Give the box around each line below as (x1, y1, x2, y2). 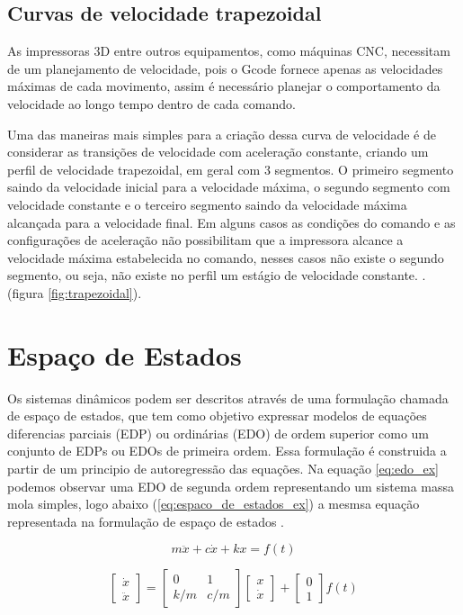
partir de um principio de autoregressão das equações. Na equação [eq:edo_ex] (7, 459, 440, 478)
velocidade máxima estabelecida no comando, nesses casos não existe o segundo (7, 248, 444, 267)
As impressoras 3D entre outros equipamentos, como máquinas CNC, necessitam (7, 41, 450, 60)
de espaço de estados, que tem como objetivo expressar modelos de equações (7, 406, 427, 425)
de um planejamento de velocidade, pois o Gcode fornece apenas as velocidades (7, 59, 443, 77)
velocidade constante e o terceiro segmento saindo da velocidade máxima (7, 194, 407, 213)
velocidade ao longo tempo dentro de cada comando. (7, 94, 296, 113)
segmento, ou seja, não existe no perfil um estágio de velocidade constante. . (7, 266, 426, 285)
